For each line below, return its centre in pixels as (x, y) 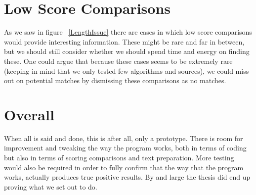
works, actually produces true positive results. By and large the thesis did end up (127, 177)
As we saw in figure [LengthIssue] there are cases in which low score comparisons (128, 32)
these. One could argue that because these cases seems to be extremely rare (118, 61)
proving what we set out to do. (51, 186)
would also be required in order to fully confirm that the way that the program (124, 167)
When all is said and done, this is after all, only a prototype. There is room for (124, 138)
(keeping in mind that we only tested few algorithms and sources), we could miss (127, 71)
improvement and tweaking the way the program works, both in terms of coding (125, 148)
